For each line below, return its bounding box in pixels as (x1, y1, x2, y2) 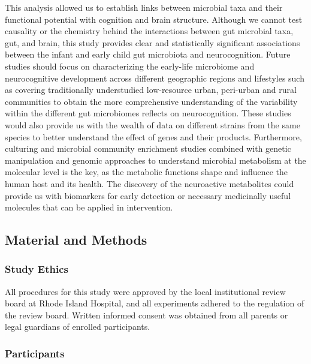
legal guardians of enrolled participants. (5, 320, 150, 333)
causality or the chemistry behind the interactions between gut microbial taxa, (5, 25, 294, 37)
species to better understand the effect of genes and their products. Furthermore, (5, 130, 302, 143)
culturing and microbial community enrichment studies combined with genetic (5, 142, 291, 155)
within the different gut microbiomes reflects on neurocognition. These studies (5, 107, 291, 119)
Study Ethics (5, 261, 69, 276)
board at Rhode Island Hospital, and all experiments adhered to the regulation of (5, 297, 304, 309)
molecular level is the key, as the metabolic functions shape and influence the (5, 166, 288, 178)
